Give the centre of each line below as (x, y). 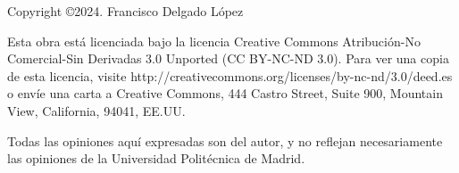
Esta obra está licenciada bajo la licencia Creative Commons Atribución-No (214, 41)
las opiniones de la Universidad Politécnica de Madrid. (156, 158)
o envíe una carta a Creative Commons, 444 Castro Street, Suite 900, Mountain (225, 93)
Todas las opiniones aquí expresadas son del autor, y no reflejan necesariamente (225, 140)
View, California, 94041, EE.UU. (96, 110)
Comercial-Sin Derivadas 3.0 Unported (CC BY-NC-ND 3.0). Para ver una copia (228, 58)
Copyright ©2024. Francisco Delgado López (125, 11)
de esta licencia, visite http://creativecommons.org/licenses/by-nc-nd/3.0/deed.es (230, 75)
